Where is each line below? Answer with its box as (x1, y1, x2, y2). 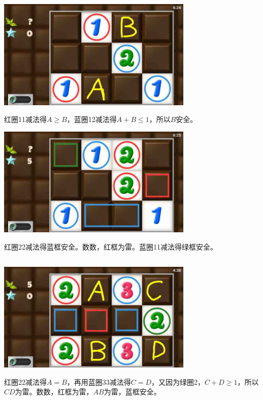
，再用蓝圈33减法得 (67, 376, 131, 387)
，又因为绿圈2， (151, 376, 205, 387)
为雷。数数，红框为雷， (15, 386, 93, 397)
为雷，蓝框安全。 (104, 386, 161, 397)
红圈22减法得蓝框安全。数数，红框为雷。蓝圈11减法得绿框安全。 (4, 241, 217, 252)
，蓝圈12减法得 (67, 114, 117, 125)
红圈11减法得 (4, 114, 47, 125)
